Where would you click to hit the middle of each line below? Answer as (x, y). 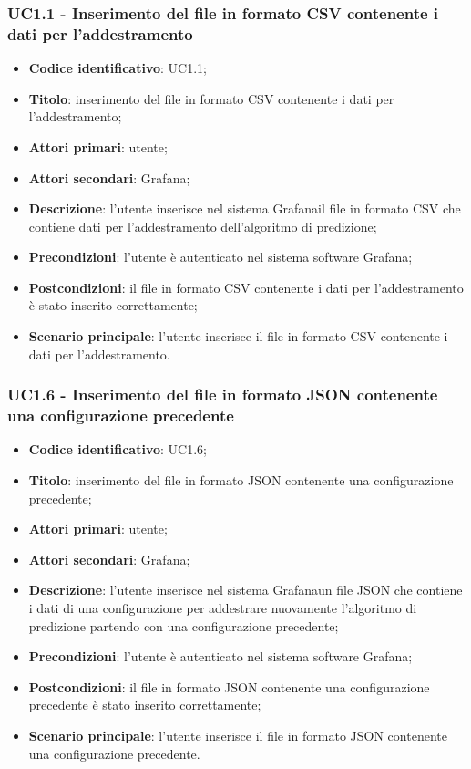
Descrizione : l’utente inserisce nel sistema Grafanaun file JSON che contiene (246, 590)
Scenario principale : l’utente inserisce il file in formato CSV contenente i (238, 336)
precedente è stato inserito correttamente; (145, 705)
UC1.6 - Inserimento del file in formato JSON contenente (223, 395)
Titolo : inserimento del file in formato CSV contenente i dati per (211, 98)
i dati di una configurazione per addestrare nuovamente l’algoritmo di (223, 607)
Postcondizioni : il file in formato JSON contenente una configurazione (229, 686)
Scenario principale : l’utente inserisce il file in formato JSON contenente (238, 735)
